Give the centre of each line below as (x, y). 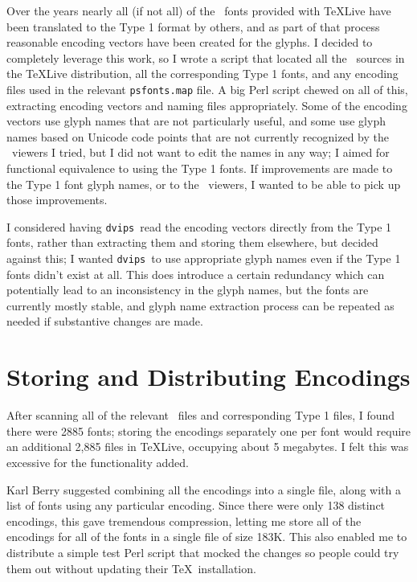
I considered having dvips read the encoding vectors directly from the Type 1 (199, 226)
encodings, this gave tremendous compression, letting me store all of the (184, 521)
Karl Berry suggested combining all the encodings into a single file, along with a (204, 489)
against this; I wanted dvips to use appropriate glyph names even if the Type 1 (204, 258)
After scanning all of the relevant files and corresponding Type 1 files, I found (201, 415)
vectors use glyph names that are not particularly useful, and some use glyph (196, 121)
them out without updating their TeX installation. (131, 568)
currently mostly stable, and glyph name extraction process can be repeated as (200, 305)
